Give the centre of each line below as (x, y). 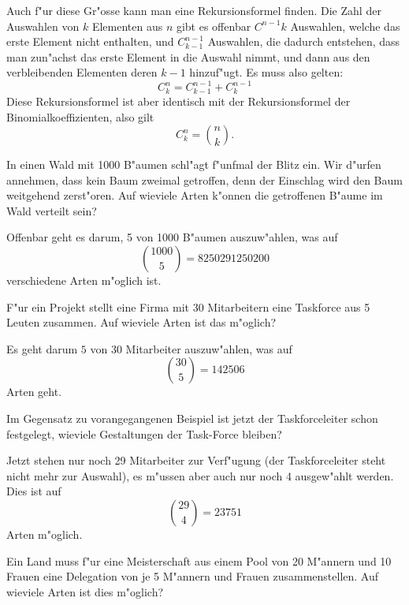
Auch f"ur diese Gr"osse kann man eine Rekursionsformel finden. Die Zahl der (194, 10)
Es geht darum (42, 348)
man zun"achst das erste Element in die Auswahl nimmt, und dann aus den (188, 56)
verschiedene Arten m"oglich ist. (84, 280)
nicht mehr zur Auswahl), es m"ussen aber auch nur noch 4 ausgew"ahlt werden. (200, 475)
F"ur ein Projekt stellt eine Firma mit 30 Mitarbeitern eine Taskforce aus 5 (188, 306)
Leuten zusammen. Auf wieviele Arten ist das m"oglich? (141, 322)
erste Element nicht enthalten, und (90, 41)
